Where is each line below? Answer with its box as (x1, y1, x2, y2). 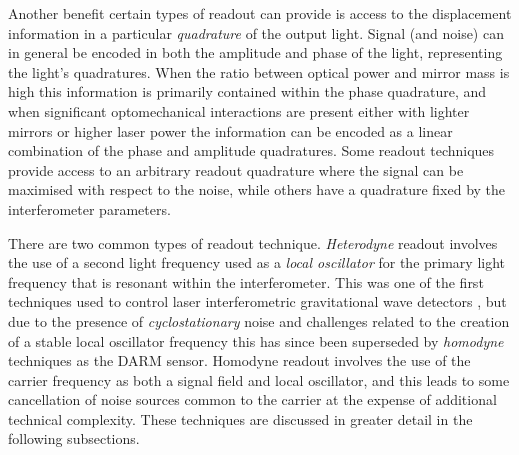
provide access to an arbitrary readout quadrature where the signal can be (8, 159, 464, 180)
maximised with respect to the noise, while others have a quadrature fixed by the (8, 179, 506, 200)
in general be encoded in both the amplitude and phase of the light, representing (8, 42, 503, 63)
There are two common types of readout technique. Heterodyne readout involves (8, 232, 498, 253)
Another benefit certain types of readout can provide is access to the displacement (8, 3, 512, 23)
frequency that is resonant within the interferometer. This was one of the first (8, 271, 484, 292)
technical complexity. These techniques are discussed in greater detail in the (8, 408, 473, 429)
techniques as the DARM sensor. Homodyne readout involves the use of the (8, 350, 471, 371)
